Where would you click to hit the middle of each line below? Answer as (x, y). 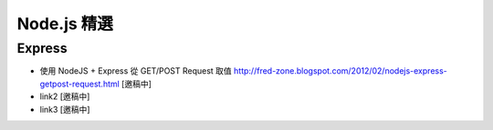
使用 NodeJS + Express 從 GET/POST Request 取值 (136, 71)
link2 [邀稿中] (65, 96)
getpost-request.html (80, 84)
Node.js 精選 (65, 24)
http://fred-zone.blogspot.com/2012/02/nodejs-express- (340, 71)
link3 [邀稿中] (65, 109)
